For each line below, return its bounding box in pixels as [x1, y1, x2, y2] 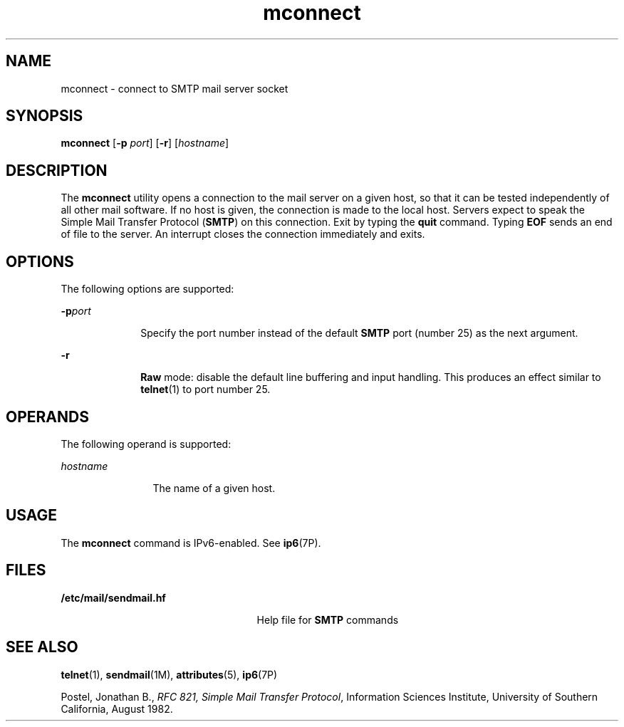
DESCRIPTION [6, 161, 108, 179]
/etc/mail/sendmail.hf [61, 591, 166, 604]
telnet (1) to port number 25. [140, 383, 271, 396]
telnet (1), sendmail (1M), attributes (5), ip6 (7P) [61, 668, 278, 681]
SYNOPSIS [6, 107, 83, 125]
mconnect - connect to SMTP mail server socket [61, 82, 288, 95]
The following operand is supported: [61, 437, 232, 450]
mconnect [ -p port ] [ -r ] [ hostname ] [61, 137, 229, 150]
